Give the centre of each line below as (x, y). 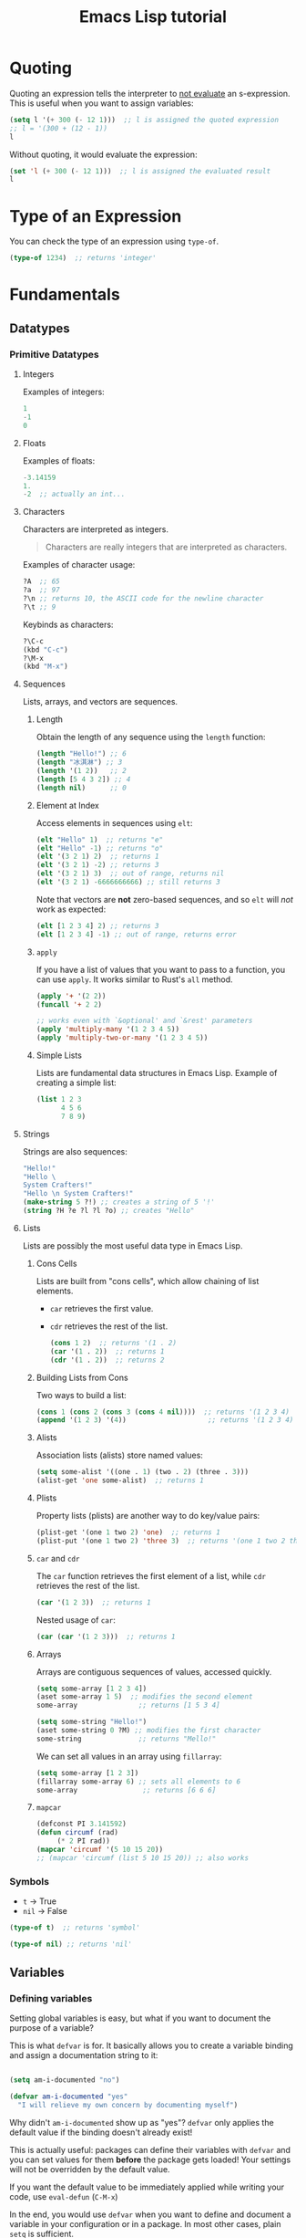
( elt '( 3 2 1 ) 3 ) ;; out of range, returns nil (130, 873)
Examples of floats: (59, 460)
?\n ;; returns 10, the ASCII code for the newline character (143, 599)
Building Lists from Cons (82, 1377)
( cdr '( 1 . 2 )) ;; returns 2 (107, 1360)
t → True (40, 1901)
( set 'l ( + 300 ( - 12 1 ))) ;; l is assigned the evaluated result (140, 171)
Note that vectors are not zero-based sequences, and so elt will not (165, 899)
